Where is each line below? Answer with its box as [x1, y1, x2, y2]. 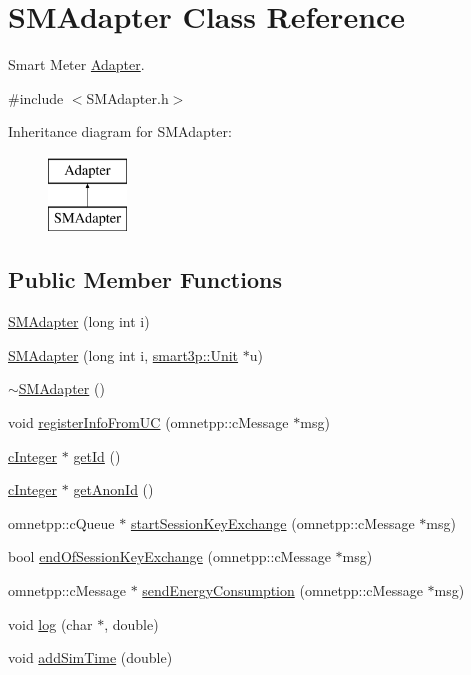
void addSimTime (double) [8, 647, 173, 668]
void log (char [8, 613, 93, 634]
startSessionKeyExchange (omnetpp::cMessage [130, 512, 415, 533]
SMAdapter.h [86, 87, 169, 108]
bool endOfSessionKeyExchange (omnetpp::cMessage [8, 546, 331, 567]
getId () [73, 445, 121, 466]
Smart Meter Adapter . [8, 54, 145, 75]
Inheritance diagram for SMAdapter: [8, 121, 232, 142]
